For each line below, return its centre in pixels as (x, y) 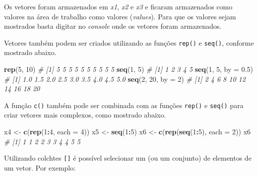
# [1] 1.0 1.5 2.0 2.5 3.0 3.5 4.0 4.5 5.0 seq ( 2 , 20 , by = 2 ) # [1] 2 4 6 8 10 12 (125, 79)
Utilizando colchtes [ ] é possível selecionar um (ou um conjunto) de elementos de (128, 158)
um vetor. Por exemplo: (40, 167)
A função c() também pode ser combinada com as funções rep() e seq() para (124, 105)
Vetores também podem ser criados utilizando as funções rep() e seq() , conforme (129, 42)
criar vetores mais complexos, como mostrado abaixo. (85, 115)
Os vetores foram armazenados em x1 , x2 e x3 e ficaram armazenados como (118, 6)
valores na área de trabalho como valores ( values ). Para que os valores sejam (120, 16)
